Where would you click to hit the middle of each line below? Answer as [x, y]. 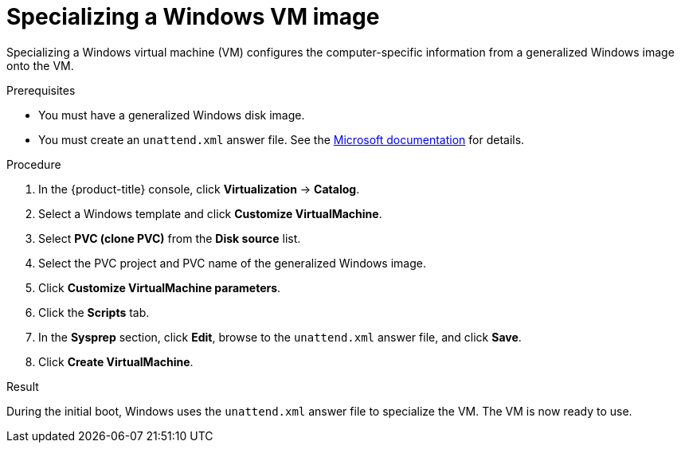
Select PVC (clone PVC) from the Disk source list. [170, 238]
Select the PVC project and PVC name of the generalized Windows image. [232, 263]
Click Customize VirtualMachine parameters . [160, 287]
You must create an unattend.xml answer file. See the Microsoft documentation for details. [282, 139]
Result [23, 386]
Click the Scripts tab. [94, 312]
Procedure [34, 164]
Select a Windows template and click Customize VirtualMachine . [210, 213]
